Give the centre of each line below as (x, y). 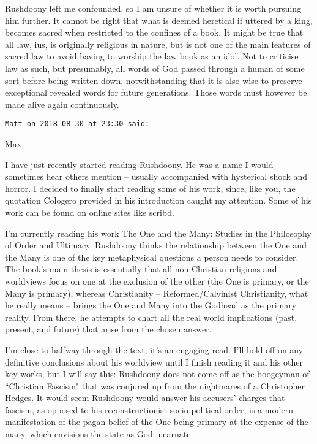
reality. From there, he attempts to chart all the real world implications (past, (151, 317)
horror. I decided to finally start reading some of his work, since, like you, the (150, 188)
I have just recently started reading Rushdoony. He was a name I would (139, 164)
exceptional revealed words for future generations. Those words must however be (156, 92)
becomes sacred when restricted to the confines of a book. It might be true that (154, 32)
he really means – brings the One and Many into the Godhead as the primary (151, 305)
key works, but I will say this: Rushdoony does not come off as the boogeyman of (157, 374)
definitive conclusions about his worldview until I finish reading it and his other (154, 362)
